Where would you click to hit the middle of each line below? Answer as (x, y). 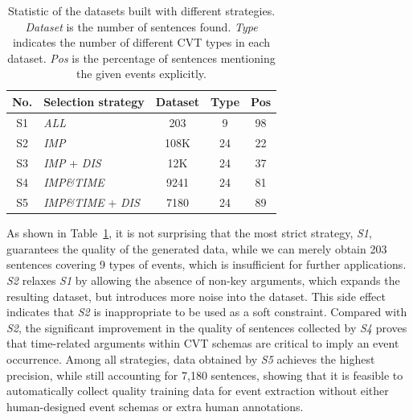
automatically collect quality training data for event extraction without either (198, 391)
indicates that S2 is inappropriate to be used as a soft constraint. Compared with (207, 312)
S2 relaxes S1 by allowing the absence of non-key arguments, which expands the (203, 280)
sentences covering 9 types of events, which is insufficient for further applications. (206, 264)
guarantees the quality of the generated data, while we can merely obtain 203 (197, 248)
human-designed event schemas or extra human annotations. (155, 406)
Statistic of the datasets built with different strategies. (141, 10)
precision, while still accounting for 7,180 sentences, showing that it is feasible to (205, 375)
